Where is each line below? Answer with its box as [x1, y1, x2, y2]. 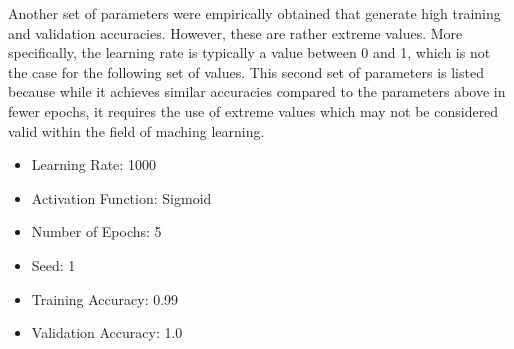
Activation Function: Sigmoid [31, 187, 212, 208]
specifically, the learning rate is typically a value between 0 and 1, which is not [8, 42, 491, 63]
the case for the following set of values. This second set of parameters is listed [8, 61, 484, 82]
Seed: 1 [31, 254, 76, 275]
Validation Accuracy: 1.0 [31, 322, 183, 343]
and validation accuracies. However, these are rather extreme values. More [8, 22, 463, 43]
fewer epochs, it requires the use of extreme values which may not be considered [8, 100, 499, 121]
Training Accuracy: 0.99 [31, 288, 179, 309]
